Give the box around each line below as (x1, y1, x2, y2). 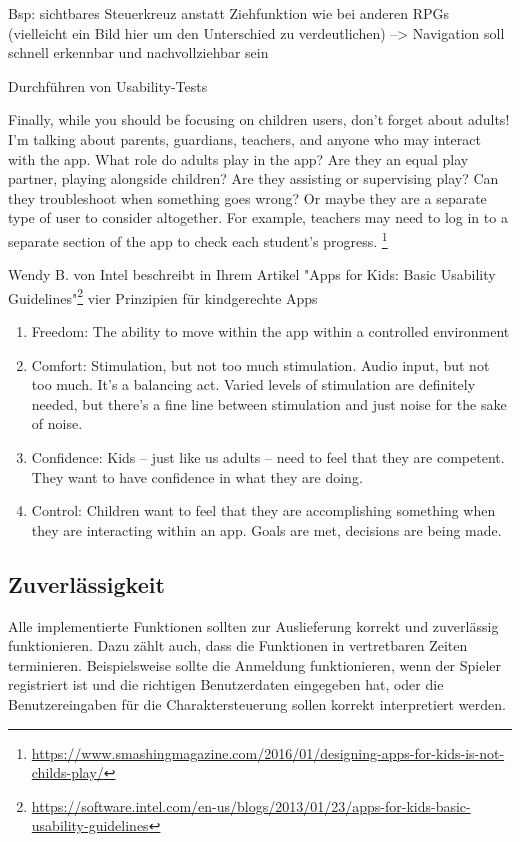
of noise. (31, 413, 83, 434)
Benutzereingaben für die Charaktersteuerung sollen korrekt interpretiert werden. (8, 693, 506, 714)
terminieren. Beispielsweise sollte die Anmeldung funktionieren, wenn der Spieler (8, 654, 502, 675)
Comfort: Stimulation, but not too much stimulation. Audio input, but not (31, 354, 490, 375)
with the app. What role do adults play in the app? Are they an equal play (8, 148, 469, 169)
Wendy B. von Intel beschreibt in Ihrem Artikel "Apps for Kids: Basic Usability (8, 264, 496, 285)
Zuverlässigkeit (8, 568, 165, 599)
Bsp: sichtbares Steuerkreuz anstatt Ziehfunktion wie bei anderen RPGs (8, 3, 450, 23)
